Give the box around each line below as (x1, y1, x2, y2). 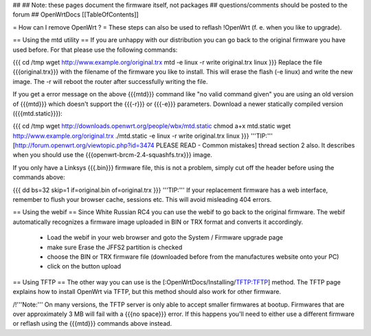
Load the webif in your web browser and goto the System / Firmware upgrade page (47, 233, 283, 242)
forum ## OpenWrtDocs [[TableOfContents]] (12, 10, 139, 19)
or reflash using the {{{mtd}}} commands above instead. (12, 319, 172, 328)
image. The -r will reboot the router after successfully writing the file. (12, 77, 208, 85)
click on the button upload (47, 262, 122, 271)
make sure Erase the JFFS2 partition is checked (47, 243, 183, 251)
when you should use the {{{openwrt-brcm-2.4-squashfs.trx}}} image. (12, 151, 212, 159)
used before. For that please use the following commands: (12, 45, 178, 54)
